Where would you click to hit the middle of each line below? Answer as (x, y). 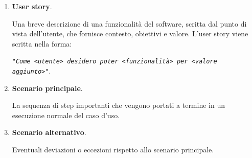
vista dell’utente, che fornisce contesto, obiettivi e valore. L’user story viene (130, 33)
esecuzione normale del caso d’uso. (66, 115)
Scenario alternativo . (49, 132)
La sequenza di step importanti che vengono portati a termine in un (118, 105)
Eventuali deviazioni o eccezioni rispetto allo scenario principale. (113, 150)
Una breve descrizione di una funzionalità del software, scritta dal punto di (129, 23)
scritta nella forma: (42, 43)
